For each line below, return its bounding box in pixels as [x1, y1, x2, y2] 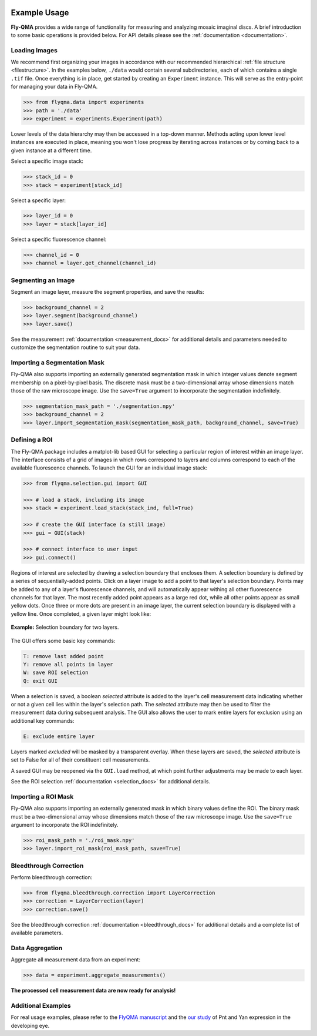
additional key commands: [11, 717, 75, 724]
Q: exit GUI [23, 678, 58, 684]
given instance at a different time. [11, 147, 92, 154]
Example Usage [11, 8, 69, 18]
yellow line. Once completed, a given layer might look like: [11, 610, 151, 617]
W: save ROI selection [23, 669, 89, 676]
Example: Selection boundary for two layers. [11, 623, 119, 631]
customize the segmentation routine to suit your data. [11, 344, 140, 351]
